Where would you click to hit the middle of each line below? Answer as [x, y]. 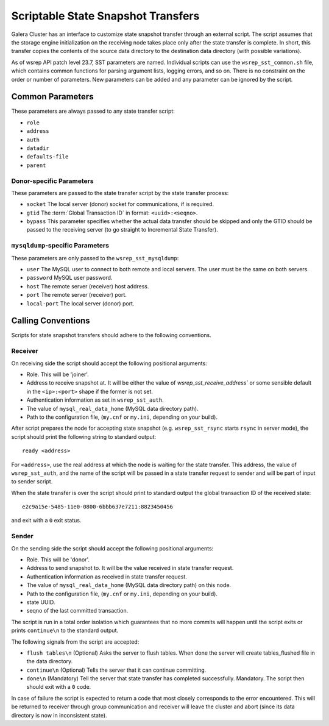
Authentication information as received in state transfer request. [107, 577]
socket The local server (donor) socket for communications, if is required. [120, 204]
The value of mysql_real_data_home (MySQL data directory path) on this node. [129, 585]
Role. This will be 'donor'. [58, 559]
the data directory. [50, 661]
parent [36, 165]
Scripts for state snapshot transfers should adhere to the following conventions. [111, 335]
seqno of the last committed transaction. [77, 611]
